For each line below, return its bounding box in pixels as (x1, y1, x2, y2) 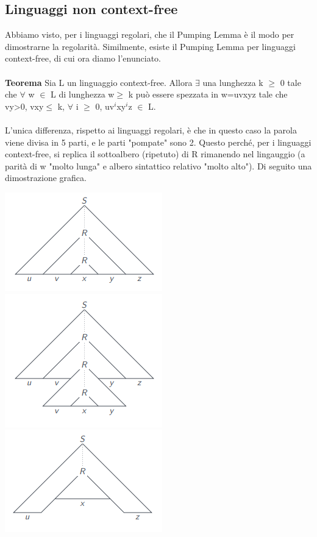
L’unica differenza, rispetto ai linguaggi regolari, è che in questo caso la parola (5, 123, 297, 136)
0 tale (280, 76, 301, 88)
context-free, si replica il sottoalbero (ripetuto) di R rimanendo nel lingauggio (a (5, 148, 305, 160)
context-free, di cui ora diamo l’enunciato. (5, 52, 161, 65)
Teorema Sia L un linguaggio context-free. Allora (5, 76, 193, 88)
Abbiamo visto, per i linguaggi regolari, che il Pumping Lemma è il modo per (5, 28, 294, 41)
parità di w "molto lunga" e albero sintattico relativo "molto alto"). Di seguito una (5, 159, 312, 172)
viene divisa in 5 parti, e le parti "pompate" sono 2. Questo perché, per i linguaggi (5, 135, 312, 148)
